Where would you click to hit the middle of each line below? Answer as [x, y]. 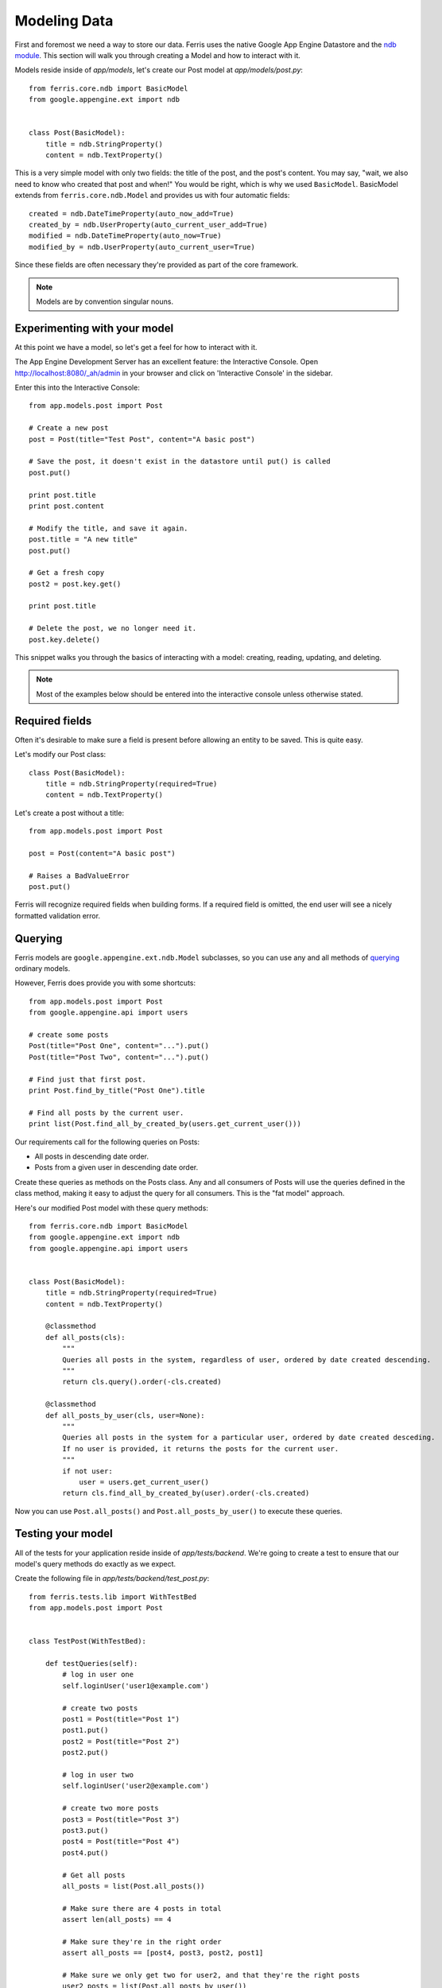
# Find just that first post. [88, 1079]
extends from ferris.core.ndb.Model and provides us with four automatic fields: [152, 196]
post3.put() [85, 1830]
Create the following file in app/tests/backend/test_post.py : [112, 1578]
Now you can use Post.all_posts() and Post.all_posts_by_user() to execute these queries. [178, 1511]
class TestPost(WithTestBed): [88, 1641]
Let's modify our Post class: [60, 755]
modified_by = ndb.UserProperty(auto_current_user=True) [142, 247]
